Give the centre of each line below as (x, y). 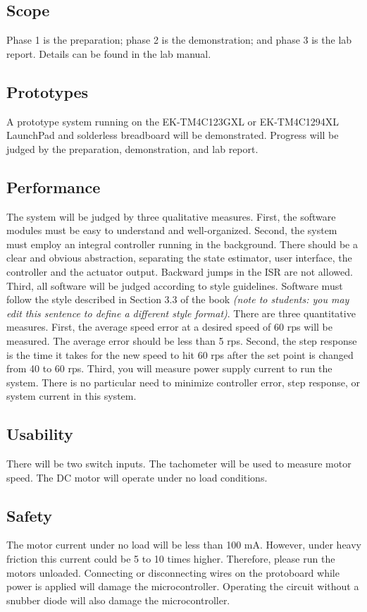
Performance (54, 186)
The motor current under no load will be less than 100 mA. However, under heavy (184, 545)
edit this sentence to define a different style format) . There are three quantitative (181, 313)
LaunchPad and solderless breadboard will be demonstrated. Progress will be (173, 135)
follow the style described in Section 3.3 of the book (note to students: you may (178, 299)
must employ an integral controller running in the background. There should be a (182, 244)
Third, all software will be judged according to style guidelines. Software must (175, 285)
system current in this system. (71, 396)
